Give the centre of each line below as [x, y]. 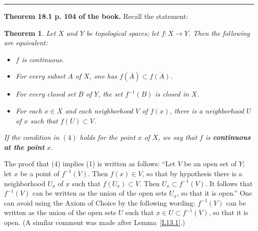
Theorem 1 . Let [30, 33]
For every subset [40, 76]
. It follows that [229, 183]
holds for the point [107, 137]
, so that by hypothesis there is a [192, 173]
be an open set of [210, 164]
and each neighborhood [99, 110]
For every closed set [46, 94]
